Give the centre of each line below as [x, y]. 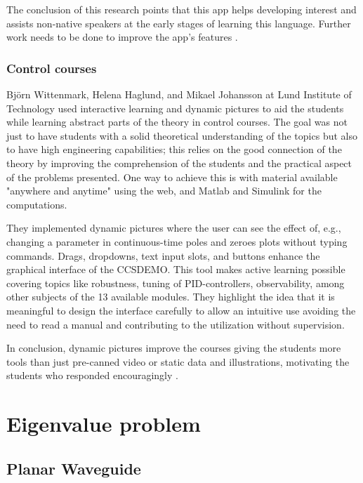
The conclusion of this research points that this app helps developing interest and [181, 9]
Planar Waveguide [74, 468]
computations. [37, 204]
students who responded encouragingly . [92, 375]
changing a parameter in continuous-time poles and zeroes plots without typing [177, 241]
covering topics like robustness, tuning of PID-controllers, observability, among [176, 283]
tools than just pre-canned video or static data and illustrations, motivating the [178, 361]
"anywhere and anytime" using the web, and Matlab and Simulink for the [164, 191]
